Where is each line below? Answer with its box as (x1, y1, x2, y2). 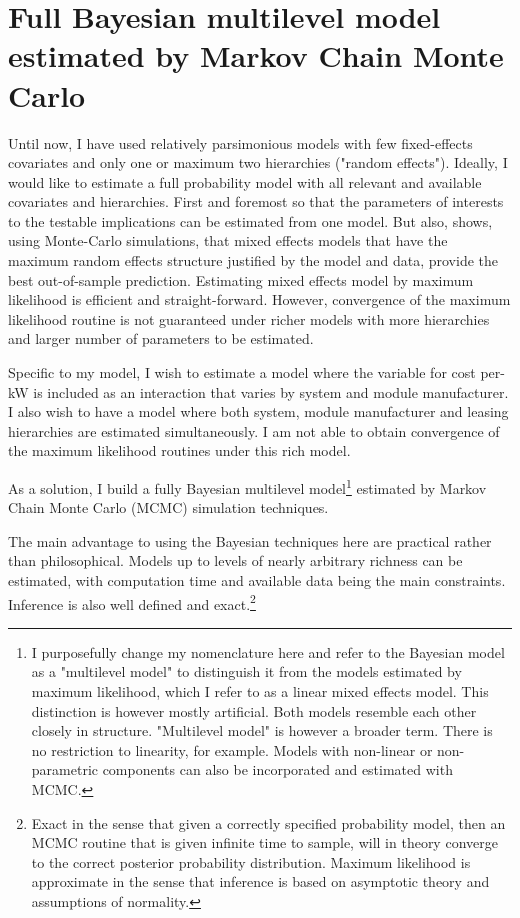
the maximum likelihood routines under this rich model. (8, 440, 351, 461)
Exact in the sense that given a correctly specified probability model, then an (31, 812, 506, 833)
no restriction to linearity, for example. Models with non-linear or (31, 739, 433, 760)
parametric (31, 759, 98, 780)
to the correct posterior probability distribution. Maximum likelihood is (31, 851, 471, 872)
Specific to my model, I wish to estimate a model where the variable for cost (8, 362, 476, 383)
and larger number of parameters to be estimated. (8, 328, 314, 349)
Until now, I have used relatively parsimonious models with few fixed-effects (8, 132, 473, 153)
